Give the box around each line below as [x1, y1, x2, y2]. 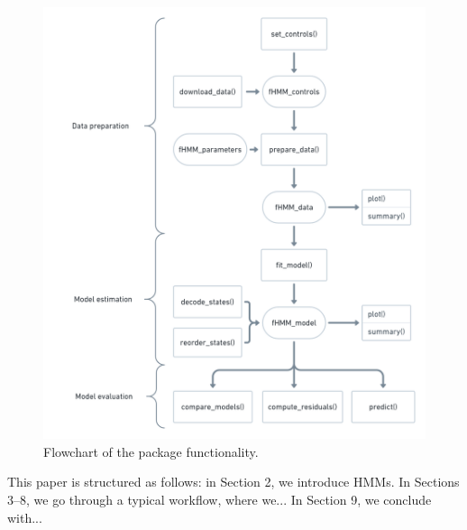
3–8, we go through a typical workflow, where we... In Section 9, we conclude [7, 489, 432, 508]
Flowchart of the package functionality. [43, 442, 259, 460]
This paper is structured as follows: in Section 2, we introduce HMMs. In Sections [7, 472, 460, 491]
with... [7, 507, 42, 526]
